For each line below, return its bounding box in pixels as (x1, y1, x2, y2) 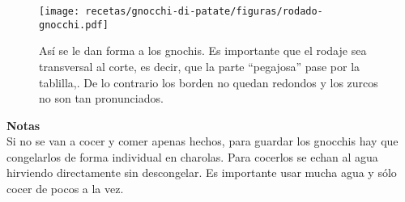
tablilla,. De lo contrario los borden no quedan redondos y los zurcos (39, 74, 378, 90)
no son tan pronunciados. (39, 90, 164, 107)
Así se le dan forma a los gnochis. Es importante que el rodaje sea (39, 42, 367, 59)
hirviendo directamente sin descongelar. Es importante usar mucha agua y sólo (6, 164, 397, 181)
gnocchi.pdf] (39, 19, 109, 31)
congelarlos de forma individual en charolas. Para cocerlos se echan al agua (6, 148, 378, 165)
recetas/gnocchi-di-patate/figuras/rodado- (85, 6, 323, 17)
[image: (39, 6, 80, 17)
